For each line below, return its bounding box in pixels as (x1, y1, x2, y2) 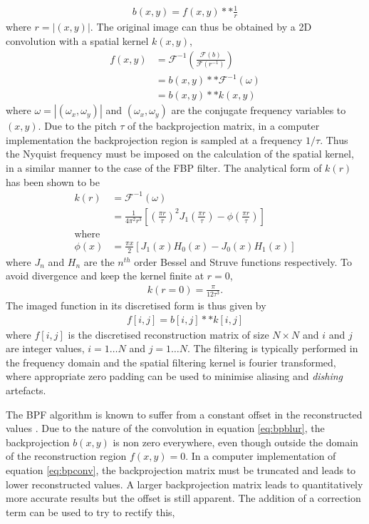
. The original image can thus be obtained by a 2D (90, 19, 312, 34)
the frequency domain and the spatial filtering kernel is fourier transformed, (6, 354, 336, 369)
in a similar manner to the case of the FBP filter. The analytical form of (6, 160, 322, 175)
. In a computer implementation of (185, 448, 336, 463)
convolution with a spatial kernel (6, 33, 149, 48)
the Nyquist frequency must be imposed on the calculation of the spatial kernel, (6, 146, 354, 161)
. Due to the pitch (38, 118, 117, 133)
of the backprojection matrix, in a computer (127, 118, 320, 133)
